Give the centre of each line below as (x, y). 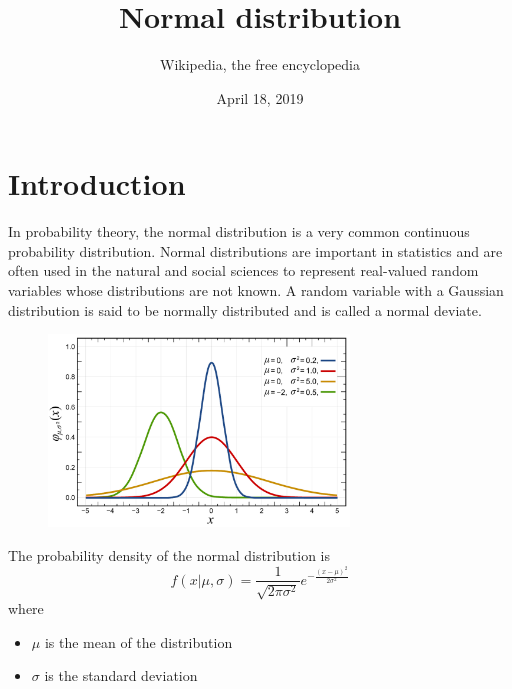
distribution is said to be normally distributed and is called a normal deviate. (245, 309)
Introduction (97, 183)
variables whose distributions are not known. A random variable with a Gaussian (256, 290)
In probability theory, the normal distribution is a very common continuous (239, 231)
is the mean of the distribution (138, 641)
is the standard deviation (121, 675)
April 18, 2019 (260, 97)
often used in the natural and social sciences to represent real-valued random (243, 270)
